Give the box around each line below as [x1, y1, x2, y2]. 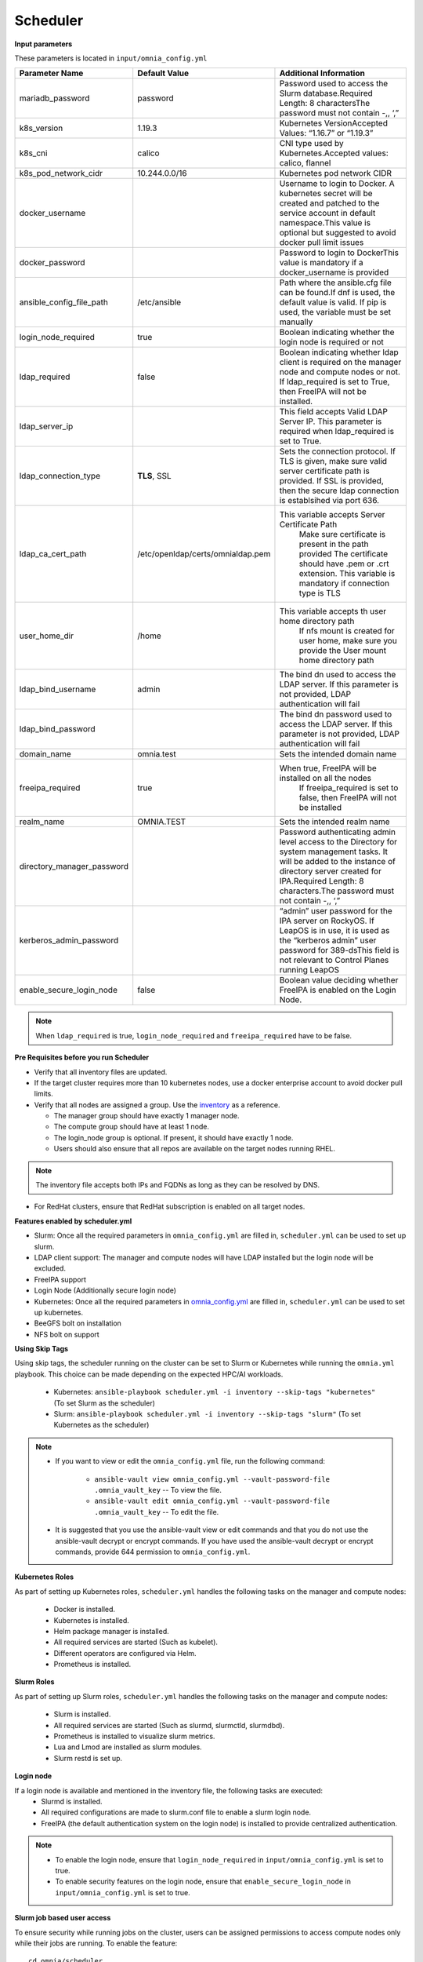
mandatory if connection [298, 578, 390, 589]
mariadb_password [19, 93, 90, 104]
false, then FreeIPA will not [298, 793, 397, 804]
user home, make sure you [298, 636, 397, 647]
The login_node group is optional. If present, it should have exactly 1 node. [53, 1132, 294, 1142]
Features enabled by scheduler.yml [14, 1216, 132, 1226]
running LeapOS [279, 965, 340, 976]
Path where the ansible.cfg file [279, 277, 392, 288]
